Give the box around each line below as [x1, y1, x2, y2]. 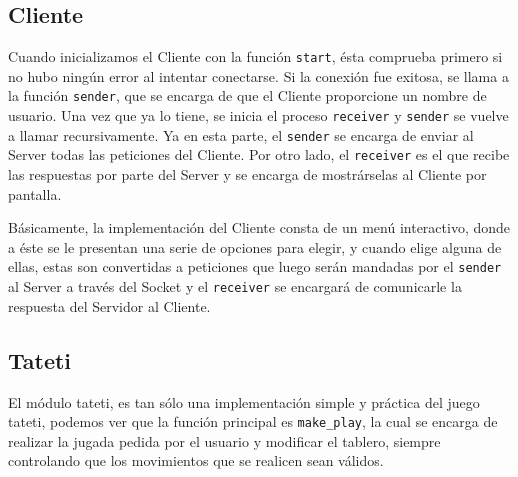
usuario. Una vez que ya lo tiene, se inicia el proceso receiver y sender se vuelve [8, 105, 509, 126]
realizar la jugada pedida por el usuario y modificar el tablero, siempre [8, 430, 441, 451]
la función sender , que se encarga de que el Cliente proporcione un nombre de [8, 85, 487, 106]
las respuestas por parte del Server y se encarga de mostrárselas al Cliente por [8, 164, 487, 185]
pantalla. [8, 183, 62, 204]
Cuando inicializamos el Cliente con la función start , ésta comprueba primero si [8, 46, 503, 67]
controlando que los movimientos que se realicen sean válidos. [8, 450, 384, 471]
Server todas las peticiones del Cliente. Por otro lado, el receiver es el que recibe [8, 144, 510, 165]
